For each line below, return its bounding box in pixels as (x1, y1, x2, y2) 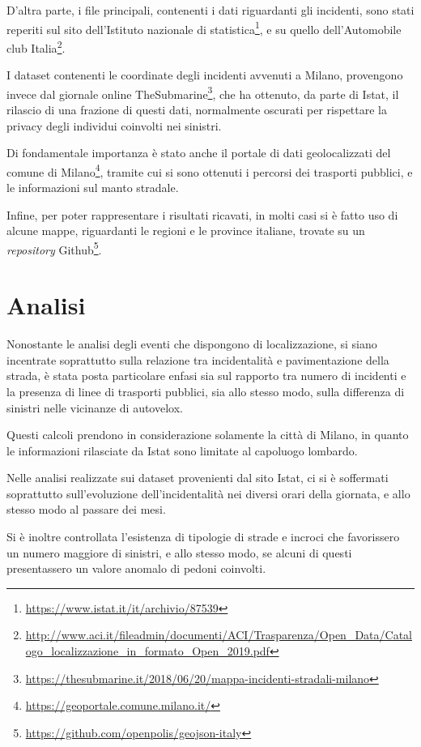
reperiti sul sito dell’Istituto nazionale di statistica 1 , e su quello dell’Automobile (6, 18, 402, 37)
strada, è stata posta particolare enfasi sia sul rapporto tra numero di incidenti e (6, 367, 406, 384)
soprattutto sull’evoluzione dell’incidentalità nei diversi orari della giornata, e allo (6, 484, 410, 502)
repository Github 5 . (6, 238, 102, 258)
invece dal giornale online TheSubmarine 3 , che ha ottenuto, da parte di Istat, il (6, 83, 399, 102)
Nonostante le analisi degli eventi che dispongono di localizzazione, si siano (6, 335, 377, 352)
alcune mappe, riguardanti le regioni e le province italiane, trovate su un (6, 222, 365, 239)
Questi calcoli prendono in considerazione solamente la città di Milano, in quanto (6, 426, 409, 443)
